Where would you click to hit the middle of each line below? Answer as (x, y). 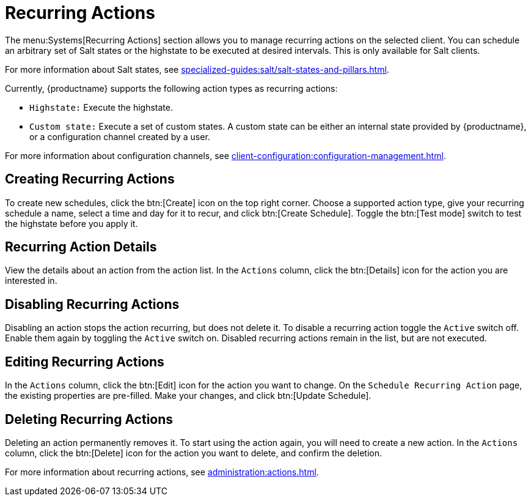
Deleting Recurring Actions (89, 419)
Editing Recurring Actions (85, 362)
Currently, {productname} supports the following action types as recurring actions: (171, 88)
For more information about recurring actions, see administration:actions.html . (162, 472)
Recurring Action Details (81, 247)
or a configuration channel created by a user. (120, 136)
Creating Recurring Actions (90, 179)
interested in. (31, 281)
